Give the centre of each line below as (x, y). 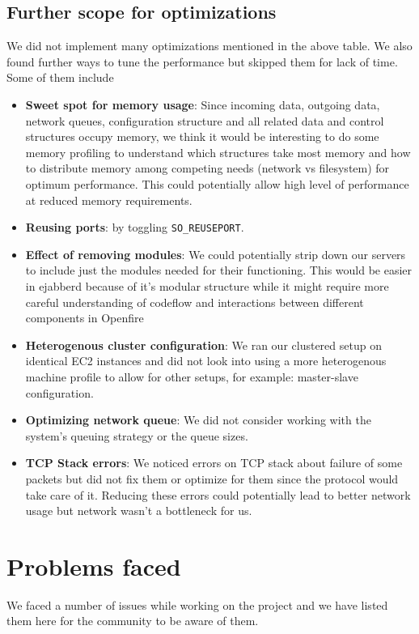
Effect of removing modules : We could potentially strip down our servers (216, 254)
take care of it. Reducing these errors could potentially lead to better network (218, 494)
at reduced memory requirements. (109, 200)
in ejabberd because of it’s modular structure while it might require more (207, 285)
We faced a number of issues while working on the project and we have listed (197, 604)
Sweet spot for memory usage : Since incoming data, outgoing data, (203, 104)
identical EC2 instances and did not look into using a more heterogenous (206, 361)
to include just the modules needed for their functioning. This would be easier (219, 270)
